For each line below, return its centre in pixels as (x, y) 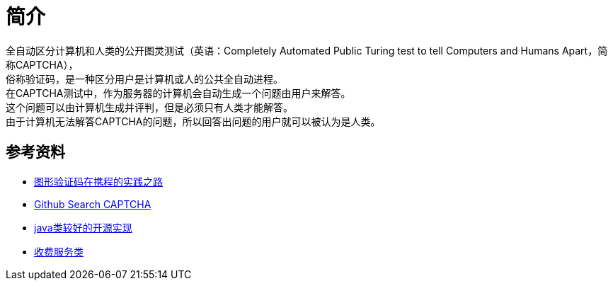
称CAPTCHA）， (42, 64)
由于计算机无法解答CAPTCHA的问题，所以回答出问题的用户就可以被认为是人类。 (193, 121)
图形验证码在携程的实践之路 (98, 181)
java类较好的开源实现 (83, 227)
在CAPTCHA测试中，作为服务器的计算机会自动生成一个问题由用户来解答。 (178, 93)
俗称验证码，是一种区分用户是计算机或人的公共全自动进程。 (144, 79)
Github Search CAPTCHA (93, 204)
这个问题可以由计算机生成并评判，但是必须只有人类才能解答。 (149, 107)
